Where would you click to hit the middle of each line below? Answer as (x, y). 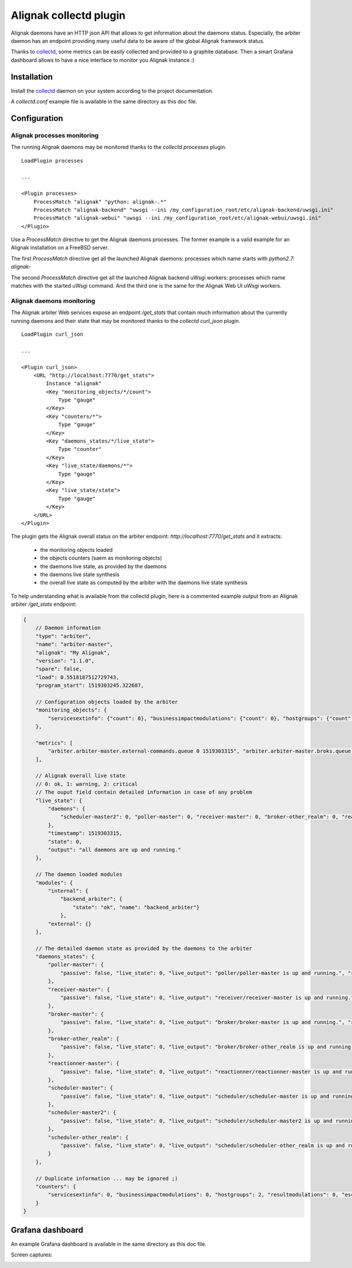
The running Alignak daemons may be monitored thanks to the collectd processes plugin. (119, 147)
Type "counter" (80, 449)
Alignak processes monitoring (55, 135)
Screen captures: (32, 1255)
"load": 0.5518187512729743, (77, 677)
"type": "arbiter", (64, 636)
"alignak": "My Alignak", (73, 652)
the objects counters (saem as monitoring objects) (101, 558)
